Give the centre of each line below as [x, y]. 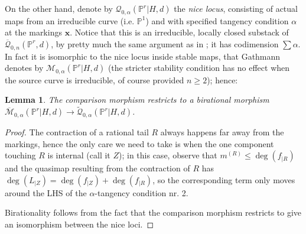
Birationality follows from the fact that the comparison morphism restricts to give [153, 212]
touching [20, 155]
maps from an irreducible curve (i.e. [70, 20]
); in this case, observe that [168, 155]
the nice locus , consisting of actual [236, 8]
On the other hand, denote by [59, 8]
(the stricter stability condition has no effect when [199, 68]
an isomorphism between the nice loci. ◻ [79, 224]
